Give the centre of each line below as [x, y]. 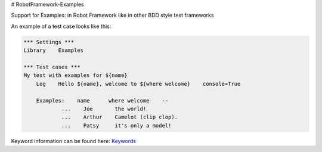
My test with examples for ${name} [75, 75]
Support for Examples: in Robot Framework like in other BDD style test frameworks [112, 15]
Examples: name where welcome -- [102, 100]
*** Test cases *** [52, 67]
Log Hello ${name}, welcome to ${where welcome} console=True [138, 84]
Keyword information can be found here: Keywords [74, 141]
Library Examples [53, 50]
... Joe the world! [104, 108]
